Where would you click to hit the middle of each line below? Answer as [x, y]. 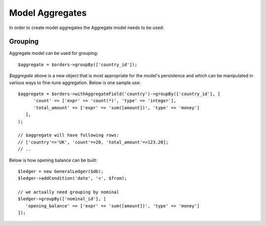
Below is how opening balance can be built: [53, 160]
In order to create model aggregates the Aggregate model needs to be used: [87, 28]
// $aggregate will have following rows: [68, 135]
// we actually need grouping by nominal [68, 192]
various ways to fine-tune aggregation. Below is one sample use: [75, 82]
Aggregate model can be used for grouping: [54, 53]
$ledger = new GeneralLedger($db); [61, 171]
